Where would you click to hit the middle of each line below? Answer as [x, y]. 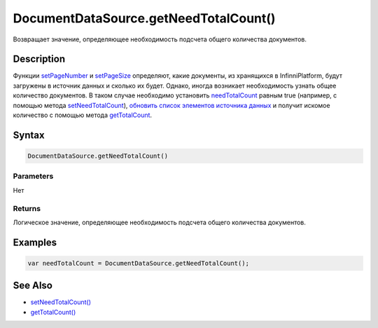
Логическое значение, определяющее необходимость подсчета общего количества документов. [159, 222]
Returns [27, 208]
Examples [35, 242]
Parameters [33, 177]
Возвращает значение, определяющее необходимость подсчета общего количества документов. [160, 39]
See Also [33, 286]
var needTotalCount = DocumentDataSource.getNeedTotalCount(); [139, 263]
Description [39, 59]
